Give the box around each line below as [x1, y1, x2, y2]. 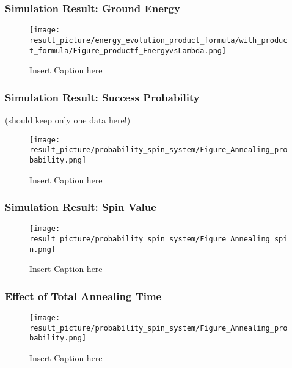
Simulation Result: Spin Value [5, 199, 156, 215]
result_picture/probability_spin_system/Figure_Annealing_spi [29, 235, 288, 244]
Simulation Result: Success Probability [5, 89, 200, 105]
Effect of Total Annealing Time [5, 288, 162, 303]
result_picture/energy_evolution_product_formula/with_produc [29, 35, 288, 45]
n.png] [29, 245, 56, 254]
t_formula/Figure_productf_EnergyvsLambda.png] [29, 46, 227, 55]
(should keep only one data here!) [5, 114, 131, 126]
